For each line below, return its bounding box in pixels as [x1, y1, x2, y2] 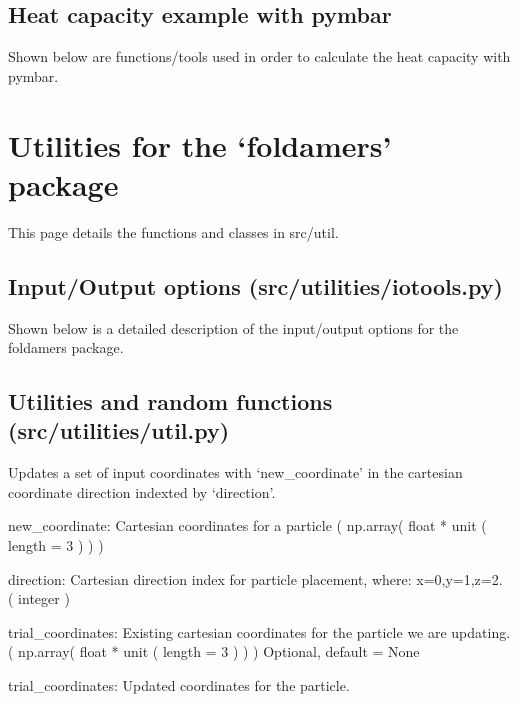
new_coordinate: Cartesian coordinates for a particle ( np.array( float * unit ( [8, 515, 487, 536]
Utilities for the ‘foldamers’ [8, 124, 392, 165]
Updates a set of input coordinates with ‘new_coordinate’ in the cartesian [8, 462, 463, 483]
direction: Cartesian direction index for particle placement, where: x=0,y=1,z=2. [8, 568, 503, 589]
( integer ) [8, 588, 70, 609]
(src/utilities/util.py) [8, 415, 230, 446]
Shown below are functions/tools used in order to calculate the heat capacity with [8, 46, 511, 67]
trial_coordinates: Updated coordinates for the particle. [8, 675, 350, 696]
